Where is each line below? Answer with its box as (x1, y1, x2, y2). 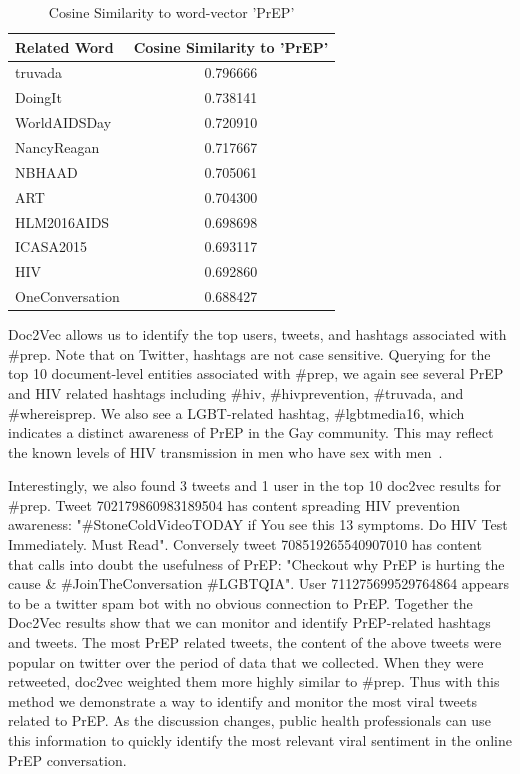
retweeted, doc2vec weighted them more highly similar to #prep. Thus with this (8, 671, 500, 692)
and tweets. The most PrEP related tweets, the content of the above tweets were (8, 632, 502, 653)
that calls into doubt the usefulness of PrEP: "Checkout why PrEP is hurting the (8, 553, 505, 574)
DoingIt (15, 87, 62, 108)
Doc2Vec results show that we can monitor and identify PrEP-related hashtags (8, 612, 491, 633)
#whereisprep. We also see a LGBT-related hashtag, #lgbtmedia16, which (8, 402, 465, 423)
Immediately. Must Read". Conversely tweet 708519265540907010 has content (8, 534, 482, 555)
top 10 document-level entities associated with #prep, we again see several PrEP (8, 363, 504, 384)
